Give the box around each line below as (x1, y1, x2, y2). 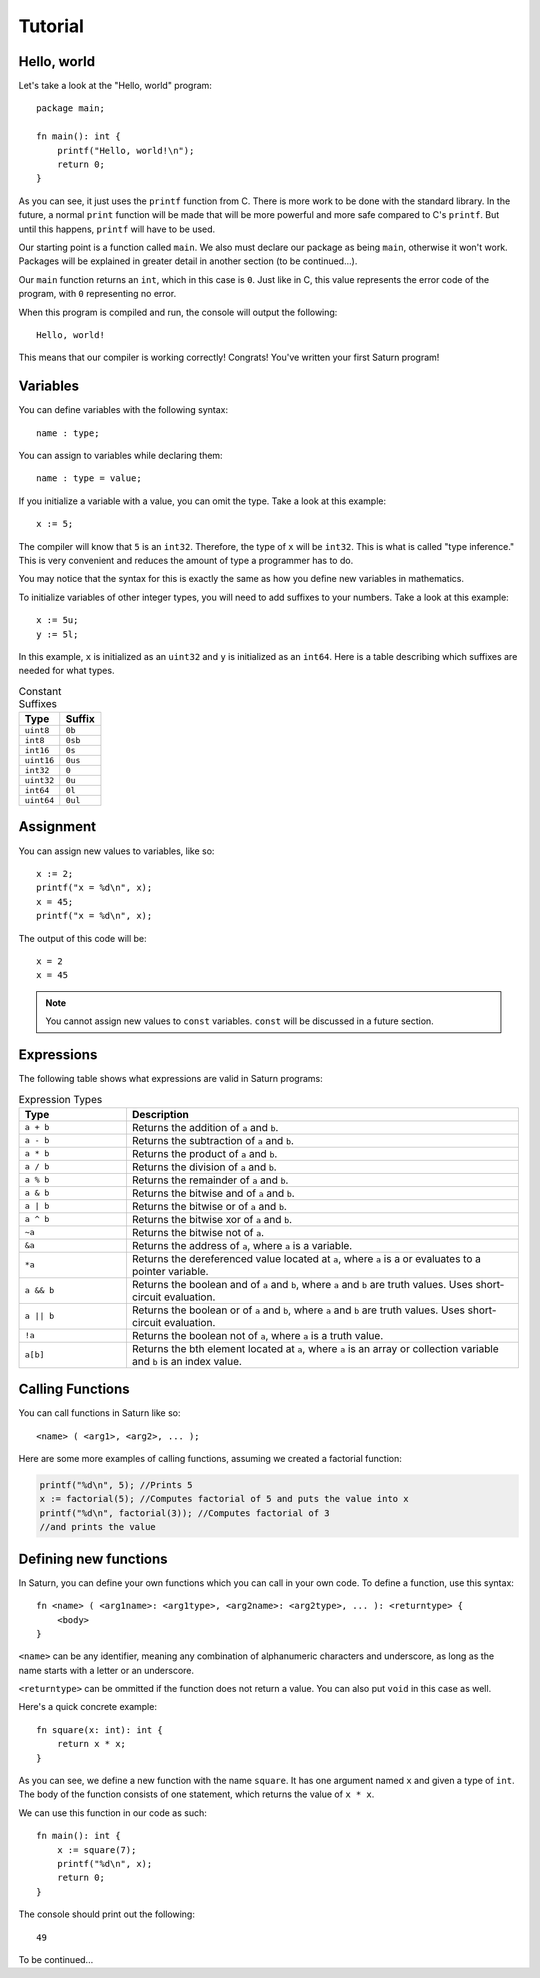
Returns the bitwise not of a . (131, 1225, 265, 1239)
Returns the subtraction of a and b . (131, 1133, 295, 1147)
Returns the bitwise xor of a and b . (131, 1212, 293, 1226)
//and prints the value (39, 1521, 157, 1533)
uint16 (24, 755, 55, 766)
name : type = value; (36, 473, 142, 484)
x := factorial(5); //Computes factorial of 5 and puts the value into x (39, 1493, 409, 1505)
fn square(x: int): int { (36, 1724, 164, 1735)
